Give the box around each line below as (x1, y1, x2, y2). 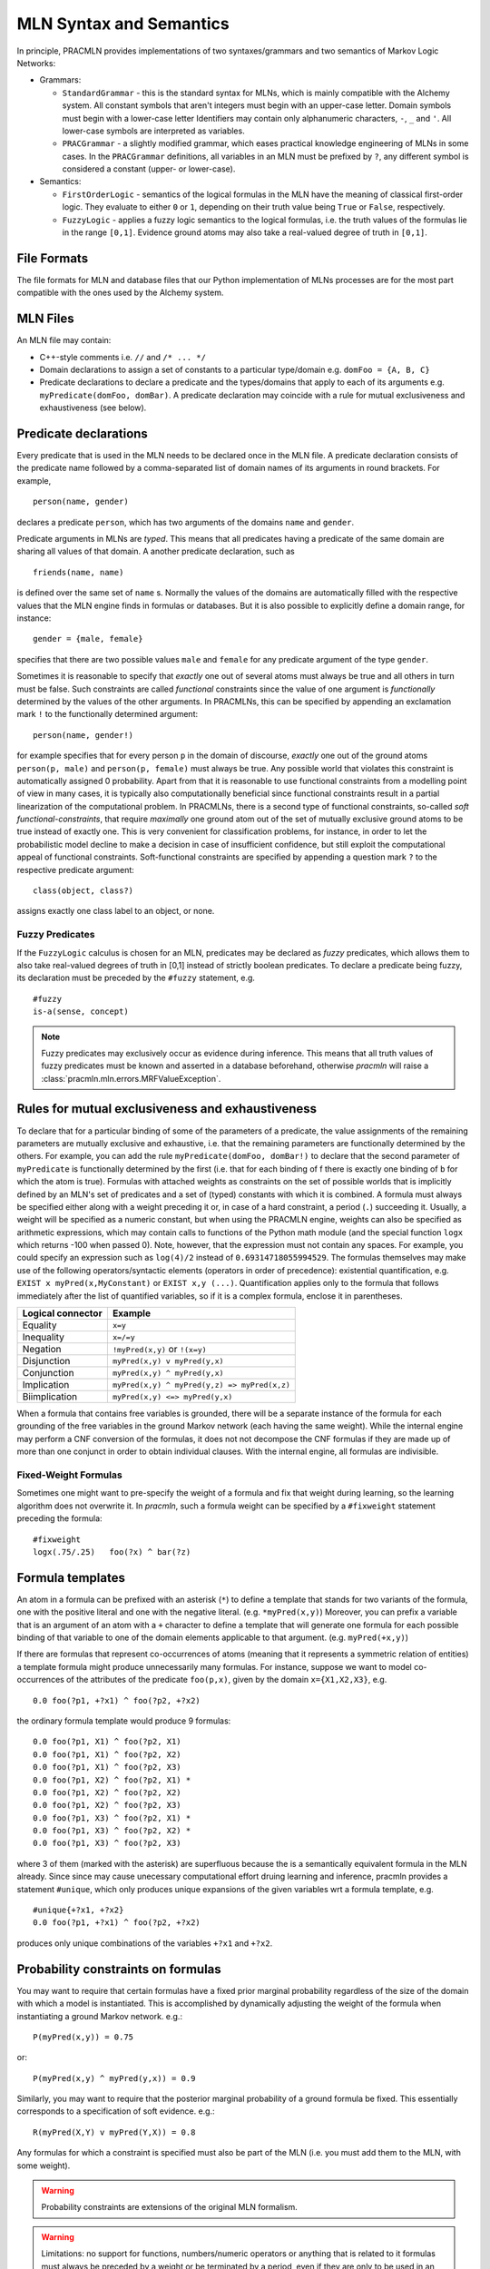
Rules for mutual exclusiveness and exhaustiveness (16, 1101, 318, 1116)
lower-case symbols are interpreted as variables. (62, 125, 245, 136)
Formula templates (16, 1570, 126, 1586)
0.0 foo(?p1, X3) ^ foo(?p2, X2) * (33, 1825, 191, 1836)
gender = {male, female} (33, 634, 143, 644)
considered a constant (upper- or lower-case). (62, 163, 236, 174)
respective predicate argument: (16, 864, 135, 875)
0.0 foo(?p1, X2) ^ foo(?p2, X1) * (33, 1774, 191, 1785)
